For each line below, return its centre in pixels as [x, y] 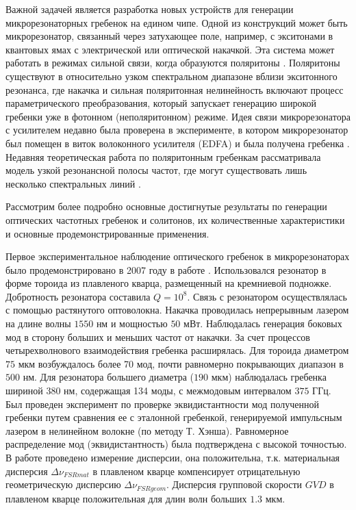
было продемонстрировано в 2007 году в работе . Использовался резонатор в [166, 269]
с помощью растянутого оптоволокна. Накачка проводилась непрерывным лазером [177, 310]
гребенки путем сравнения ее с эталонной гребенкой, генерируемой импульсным [174, 417]
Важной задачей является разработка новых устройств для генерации [150, 9]
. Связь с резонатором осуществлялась [267, 296]
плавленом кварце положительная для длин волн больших [126, 498]
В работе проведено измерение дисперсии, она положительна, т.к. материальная [173, 457]
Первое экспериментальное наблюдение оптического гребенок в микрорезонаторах [178, 256]
